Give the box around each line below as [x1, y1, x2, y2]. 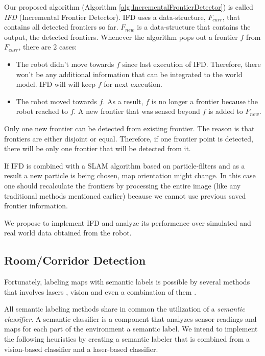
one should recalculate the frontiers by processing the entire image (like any [4, 180, 241, 191]
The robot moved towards [16, 96, 97, 106]
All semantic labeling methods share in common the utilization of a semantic [4, 303, 245, 314]
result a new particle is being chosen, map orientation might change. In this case [4, 170, 256, 181]
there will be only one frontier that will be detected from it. [4, 143, 191, 154]
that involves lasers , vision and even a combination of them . [4, 286, 197, 297]
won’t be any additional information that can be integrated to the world [16, 68, 243, 79]
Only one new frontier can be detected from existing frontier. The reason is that [4, 123, 255, 133]
